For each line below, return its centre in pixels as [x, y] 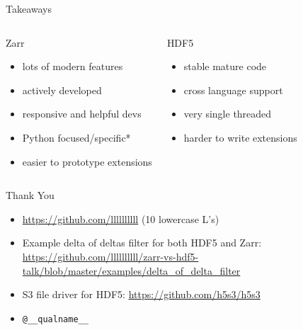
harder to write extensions [240, 137]
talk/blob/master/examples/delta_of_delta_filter [131, 270]
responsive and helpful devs [82, 114]
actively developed [62, 90]
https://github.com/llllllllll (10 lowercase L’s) [121, 218]
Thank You [30, 195]
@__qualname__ [55, 319]
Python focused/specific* [76, 137]
